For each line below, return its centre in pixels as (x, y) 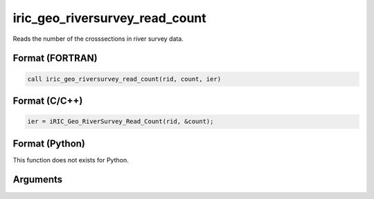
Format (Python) (49, 143)
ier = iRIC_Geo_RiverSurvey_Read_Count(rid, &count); (121, 122)
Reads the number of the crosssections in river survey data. (98, 39)
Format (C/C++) (48, 101)
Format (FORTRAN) (55, 58)
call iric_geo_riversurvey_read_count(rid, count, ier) (124, 79)
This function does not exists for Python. (71, 160)
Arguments (38, 180)
